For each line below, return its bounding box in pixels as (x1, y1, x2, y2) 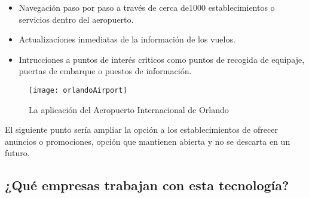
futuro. (5, 147, 30, 159)
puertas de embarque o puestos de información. (19, 65, 192, 77)
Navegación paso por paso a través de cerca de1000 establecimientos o (19, 1, 275, 13)
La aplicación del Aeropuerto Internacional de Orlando (29, 103, 229, 115)
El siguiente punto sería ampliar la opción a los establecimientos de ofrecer (5, 123, 278, 136)
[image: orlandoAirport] (29, 86, 127, 95)
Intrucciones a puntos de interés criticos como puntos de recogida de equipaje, (19, 53, 305, 65)
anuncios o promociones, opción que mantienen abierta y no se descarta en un (5, 135, 290, 147)
